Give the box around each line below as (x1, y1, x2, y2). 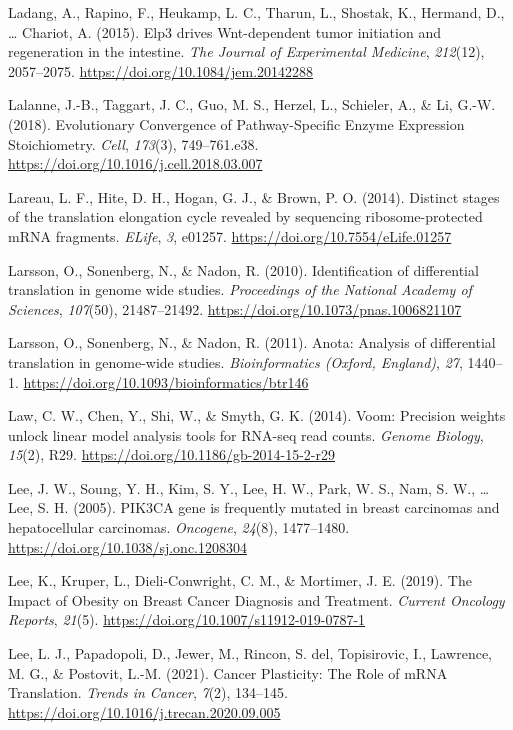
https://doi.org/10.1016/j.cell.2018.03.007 (8, 153, 263, 174)
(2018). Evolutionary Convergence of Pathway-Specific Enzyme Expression (8, 113, 465, 134)
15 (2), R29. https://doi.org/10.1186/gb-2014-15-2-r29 (8, 444, 335, 465)
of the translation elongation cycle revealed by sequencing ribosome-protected (8, 206, 483, 227)
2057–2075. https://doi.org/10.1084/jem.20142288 (8, 60, 314, 81)
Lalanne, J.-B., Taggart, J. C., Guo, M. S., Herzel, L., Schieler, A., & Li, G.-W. (8, 94, 496, 115)
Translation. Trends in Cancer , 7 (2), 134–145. (8, 682, 289, 703)
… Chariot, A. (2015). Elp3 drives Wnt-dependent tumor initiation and (8, 21, 441, 42)
